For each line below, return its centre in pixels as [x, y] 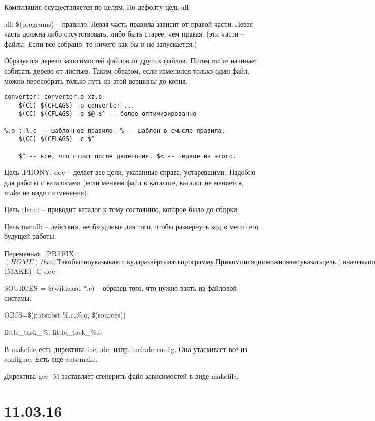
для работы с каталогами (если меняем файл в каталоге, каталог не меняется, [124, 182]
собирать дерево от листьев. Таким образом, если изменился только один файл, [127, 70]
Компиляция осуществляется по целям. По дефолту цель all [97, 7]
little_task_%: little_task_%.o [53, 332]
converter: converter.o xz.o [53, 97]
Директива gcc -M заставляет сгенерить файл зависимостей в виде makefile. [121, 376]
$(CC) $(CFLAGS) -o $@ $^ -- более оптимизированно [107, 114]
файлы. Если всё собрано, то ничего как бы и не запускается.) [101, 43]
